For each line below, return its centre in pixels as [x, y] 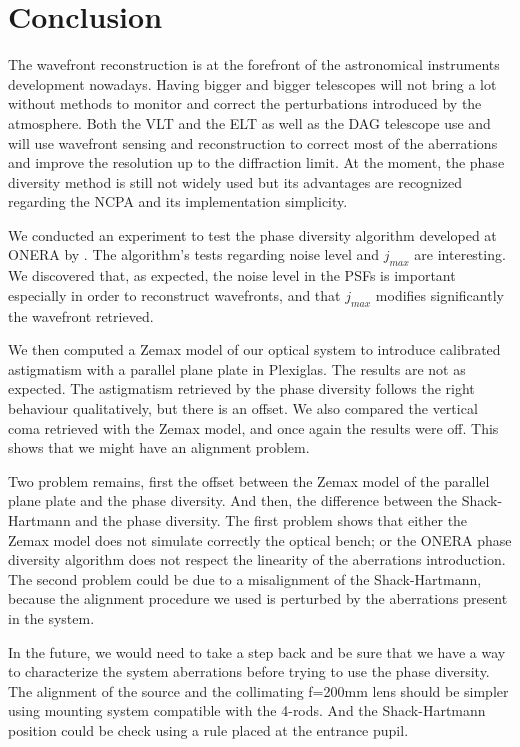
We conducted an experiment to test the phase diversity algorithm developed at [252, 234]
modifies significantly [439, 294]
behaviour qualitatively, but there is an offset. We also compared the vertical [243, 408]
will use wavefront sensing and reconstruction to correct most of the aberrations [253, 142]
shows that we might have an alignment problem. [159, 447]
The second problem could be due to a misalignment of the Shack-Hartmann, [245, 578]
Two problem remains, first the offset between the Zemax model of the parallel [249, 480]
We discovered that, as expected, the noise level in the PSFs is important [232, 275]
